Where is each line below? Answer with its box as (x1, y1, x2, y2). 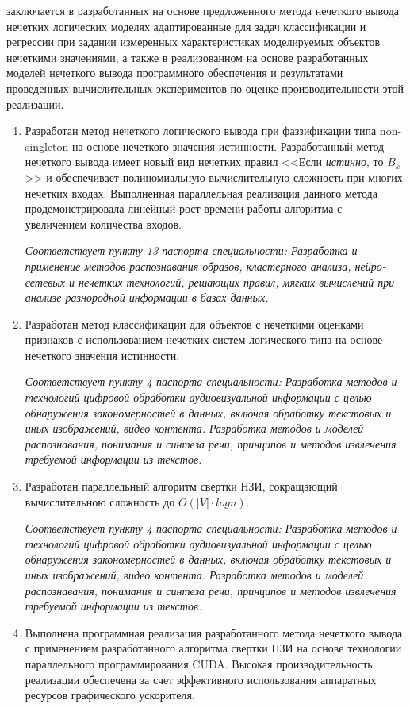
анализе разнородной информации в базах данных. (25, 289, 269, 306)
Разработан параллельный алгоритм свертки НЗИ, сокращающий (25, 478, 338, 494)
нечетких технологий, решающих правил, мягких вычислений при (78, 273, 395, 290)
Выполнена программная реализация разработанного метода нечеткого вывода (25, 624, 403, 641)
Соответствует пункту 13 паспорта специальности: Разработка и (25, 242, 358, 259)
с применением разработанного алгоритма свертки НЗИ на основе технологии (25, 640, 402, 656)
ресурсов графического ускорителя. (25, 687, 195, 703)
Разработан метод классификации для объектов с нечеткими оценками (25, 315, 364, 332)
